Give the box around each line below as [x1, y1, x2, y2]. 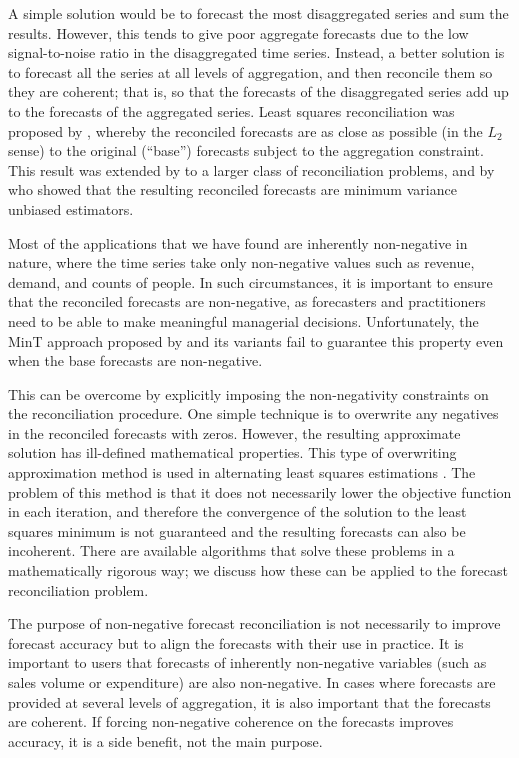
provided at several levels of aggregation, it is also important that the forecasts [8, 691, 491, 712]
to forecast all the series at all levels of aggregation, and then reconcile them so [8, 61, 493, 82]
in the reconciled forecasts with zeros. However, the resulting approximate [8, 422, 461, 443]
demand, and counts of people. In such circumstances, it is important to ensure [8, 271, 493, 292]
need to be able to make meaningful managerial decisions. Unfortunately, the [8, 310, 479, 331]
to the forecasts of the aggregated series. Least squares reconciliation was [8, 100, 455, 121]
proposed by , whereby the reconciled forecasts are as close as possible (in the [8, 120, 483, 141]
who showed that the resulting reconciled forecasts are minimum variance [8, 179, 457, 200]
